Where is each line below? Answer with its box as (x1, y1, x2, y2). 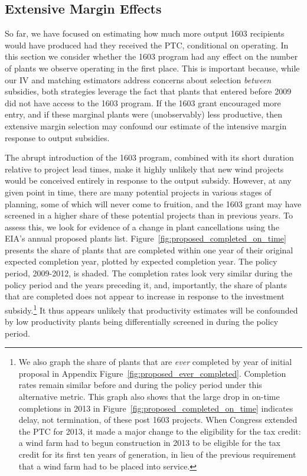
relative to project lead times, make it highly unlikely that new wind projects (5, 162, 284, 175)
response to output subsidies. (5, 131, 110, 144)
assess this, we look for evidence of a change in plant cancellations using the (5, 220, 279, 233)
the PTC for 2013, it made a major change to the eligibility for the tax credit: (18, 425, 301, 437)
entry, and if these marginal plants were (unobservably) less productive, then (5, 108, 282, 120)
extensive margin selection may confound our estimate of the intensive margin (5, 119, 287, 132)
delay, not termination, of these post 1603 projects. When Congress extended (18, 413, 298, 426)
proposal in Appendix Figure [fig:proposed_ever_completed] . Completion (18, 367, 286, 379)
